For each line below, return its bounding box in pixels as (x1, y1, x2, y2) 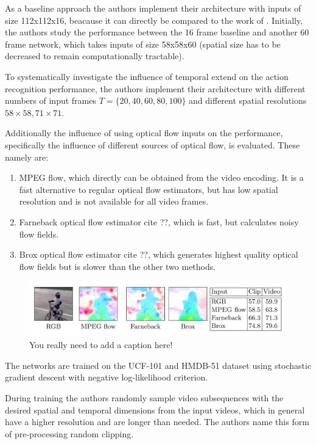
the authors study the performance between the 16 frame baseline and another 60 (5, 26, 309, 38)
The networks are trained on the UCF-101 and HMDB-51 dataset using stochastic (5, 358, 312, 371)
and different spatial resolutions (189, 94, 307, 107)
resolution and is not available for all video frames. (19, 195, 209, 208)
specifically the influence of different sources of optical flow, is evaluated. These (5, 138, 300, 151)
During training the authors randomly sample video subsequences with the (5, 391, 284, 404)
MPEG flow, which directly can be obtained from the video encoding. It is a (19, 171, 304, 184)
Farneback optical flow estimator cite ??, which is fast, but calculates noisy (19, 215, 299, 228)
